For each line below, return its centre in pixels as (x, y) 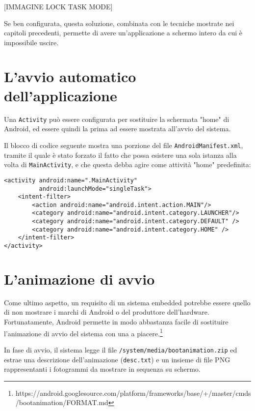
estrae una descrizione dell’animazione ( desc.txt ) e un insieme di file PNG (117, 359)
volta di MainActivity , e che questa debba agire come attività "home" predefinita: (127, 164)
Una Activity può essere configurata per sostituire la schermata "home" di (117, 119)
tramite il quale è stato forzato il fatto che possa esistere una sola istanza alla (120, 155)
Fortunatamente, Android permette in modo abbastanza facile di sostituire (116, 322)
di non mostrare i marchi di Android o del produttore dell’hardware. (107, 312)
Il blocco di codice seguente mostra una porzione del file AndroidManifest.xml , (124, 145)
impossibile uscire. (31, 42)
